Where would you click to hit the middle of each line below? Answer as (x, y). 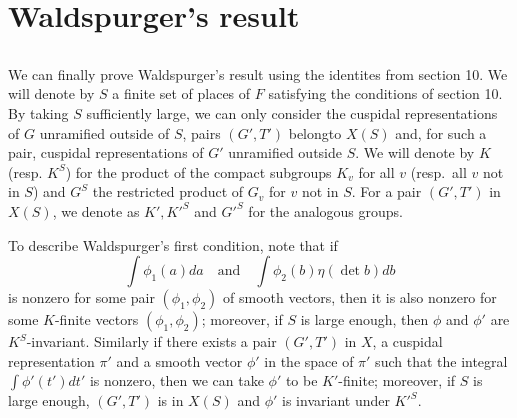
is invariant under (336, 400)
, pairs (201, 132)
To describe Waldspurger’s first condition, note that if (173, 244)
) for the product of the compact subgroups (198, 171)
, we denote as (96, 210)
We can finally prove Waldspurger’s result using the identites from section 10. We (258, 73)
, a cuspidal (407, 341)
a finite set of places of (181, 93)
